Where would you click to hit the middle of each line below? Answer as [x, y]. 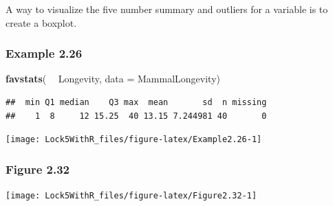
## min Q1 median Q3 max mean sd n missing [136, 102]
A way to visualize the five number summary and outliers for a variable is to [167, 9]
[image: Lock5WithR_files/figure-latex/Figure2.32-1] [131, 196]
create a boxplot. [41, 22]
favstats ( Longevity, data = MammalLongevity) [113, 79]
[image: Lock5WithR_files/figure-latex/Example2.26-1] [134, 140]
